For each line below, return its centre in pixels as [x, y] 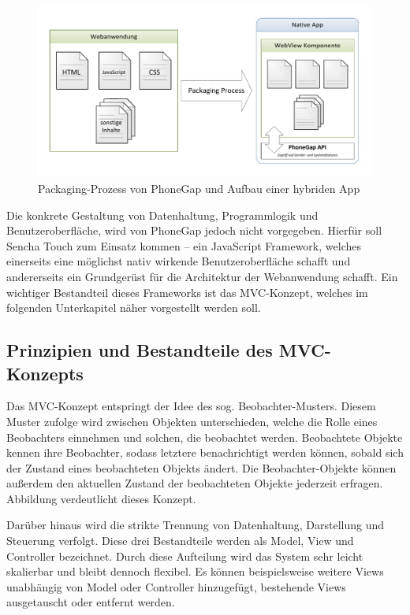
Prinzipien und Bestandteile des [140, 350]
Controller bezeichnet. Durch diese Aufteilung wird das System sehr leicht [185, 556]
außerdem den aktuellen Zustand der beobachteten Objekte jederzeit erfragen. [195, 483]
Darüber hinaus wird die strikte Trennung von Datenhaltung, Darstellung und [196, 525]
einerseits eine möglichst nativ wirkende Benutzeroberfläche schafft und [179, 261]
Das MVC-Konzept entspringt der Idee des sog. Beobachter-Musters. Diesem [191, 406]
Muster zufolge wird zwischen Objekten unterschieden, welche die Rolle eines [192, 421]
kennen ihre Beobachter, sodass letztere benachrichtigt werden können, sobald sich [205, 452]
